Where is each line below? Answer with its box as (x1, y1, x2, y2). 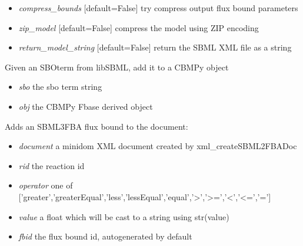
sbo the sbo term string (18, 80, 102, 93)
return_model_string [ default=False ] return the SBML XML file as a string (18, 41, 292, 53)
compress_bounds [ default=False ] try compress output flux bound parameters (18, 2, 298, 14)
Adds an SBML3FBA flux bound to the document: (5, 120, 188, 132)
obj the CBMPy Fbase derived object (18, 100, 153, 112)
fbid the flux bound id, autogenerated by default (18, 230, 192, 242)
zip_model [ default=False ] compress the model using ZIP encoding (18, 21, 259, 33)
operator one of (18, 179, 73, 191)
